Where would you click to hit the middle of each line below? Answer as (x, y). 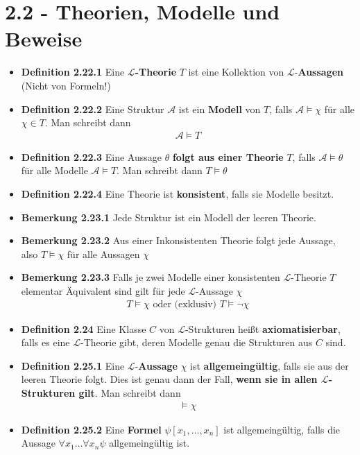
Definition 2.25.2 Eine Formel (91, 429)
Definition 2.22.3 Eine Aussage (91, 156)
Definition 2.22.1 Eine (73, 72)
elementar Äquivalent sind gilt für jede (103, 290)
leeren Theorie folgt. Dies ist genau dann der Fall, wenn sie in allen (169, 379)
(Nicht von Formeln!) (66, 85)
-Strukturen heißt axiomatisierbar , (263, 328)
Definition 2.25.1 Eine (73, 365)
